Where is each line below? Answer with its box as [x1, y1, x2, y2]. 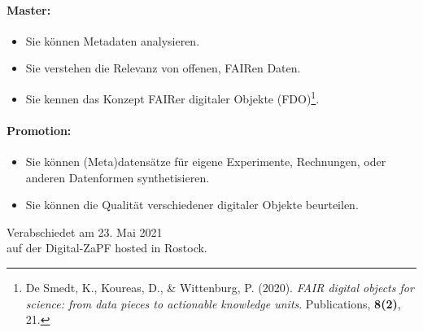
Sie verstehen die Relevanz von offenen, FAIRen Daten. [25, 59, 301, 76]
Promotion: [7, 121, 72, 138]
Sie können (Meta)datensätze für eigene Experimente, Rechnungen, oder [25, 153, 386, 170]
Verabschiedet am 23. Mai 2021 [7, 223, 163, 240]
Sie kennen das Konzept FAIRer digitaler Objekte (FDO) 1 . [25, 87, 320, 107]
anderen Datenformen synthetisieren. [25, 168, 210, 186]
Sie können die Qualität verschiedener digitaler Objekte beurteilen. [25, 196, 359, 213]
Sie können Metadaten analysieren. [25, 32, 200, 49]
